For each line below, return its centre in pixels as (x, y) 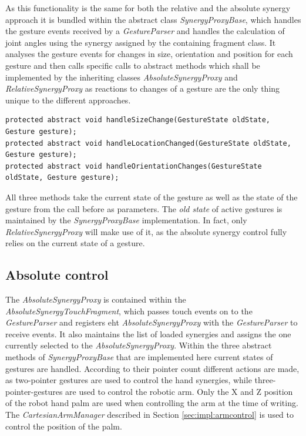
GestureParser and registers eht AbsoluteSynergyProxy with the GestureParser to (152, 322)
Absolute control (57, 275)
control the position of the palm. (64, 426)
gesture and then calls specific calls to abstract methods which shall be (133, 65)
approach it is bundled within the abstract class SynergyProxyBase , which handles (153, 19)
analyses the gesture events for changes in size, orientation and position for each (149, 54)
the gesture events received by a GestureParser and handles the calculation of (145, 31)
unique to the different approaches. (68, 100)
